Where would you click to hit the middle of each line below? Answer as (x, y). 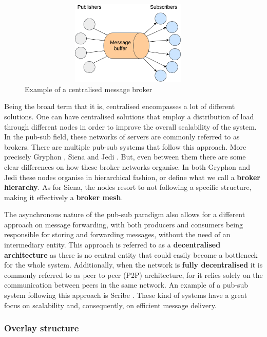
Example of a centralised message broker (89, 89)
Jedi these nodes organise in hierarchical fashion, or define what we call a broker (132, 177)
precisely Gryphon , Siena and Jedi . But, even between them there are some (125, 157)
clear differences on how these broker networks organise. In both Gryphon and (127, 166)
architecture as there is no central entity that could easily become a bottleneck (131, 254)
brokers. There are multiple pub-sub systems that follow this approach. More (125, 146)
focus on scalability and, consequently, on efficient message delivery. (110, 305)
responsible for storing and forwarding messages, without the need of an (117, 234)
